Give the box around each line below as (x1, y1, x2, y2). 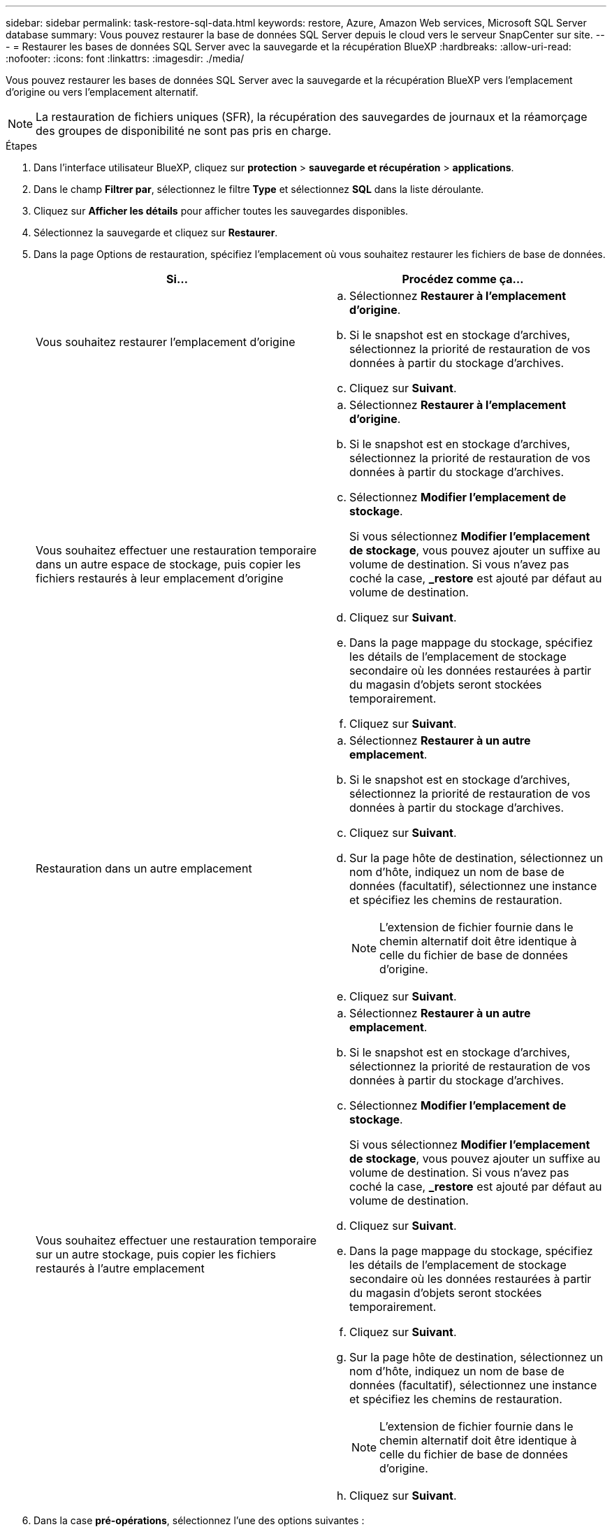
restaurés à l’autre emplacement (36, 1261, 205, 1275)
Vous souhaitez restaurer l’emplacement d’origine (36, 335, 296, 349)
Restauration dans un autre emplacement (36, 861, 252, 875)
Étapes (6, 140, 38, 152)
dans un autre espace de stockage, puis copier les (36, 557, 301, 571)
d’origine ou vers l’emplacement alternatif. (6, 86, 198, 98)
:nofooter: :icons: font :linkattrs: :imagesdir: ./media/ (6, 52, 245, 64)
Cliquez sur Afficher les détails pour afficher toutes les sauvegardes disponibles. (34, 205, 409, 217)
